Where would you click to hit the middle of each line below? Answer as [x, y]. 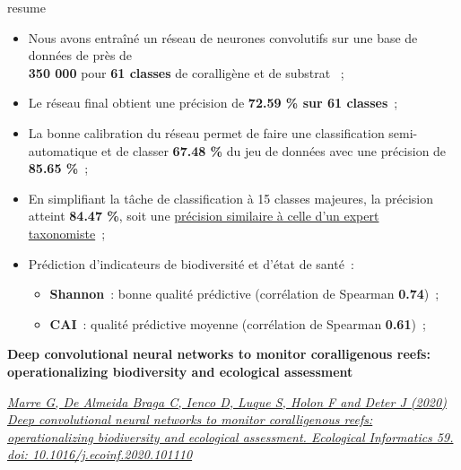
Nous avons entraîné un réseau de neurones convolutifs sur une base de [223, 37]
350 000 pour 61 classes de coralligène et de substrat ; [186, 72]
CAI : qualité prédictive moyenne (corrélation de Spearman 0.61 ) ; [238, 323]
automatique [63, 150]
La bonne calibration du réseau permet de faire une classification [206, 132]
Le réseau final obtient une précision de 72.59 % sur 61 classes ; [213, 103]
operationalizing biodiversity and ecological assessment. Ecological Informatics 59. [230, 436]
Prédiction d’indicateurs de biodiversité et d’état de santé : [191, 263]
